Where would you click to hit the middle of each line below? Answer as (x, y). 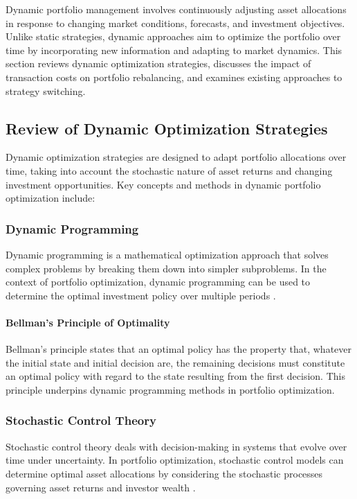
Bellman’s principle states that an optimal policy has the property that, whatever (179, 349)
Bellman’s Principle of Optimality (88, 322)
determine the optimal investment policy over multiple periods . (141, 295)
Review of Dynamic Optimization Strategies (167, 128)
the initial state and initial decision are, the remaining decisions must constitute (175, 362)
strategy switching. (46, 90)
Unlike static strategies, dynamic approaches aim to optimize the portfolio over (173, 36)
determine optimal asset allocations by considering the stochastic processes (164, 473)
